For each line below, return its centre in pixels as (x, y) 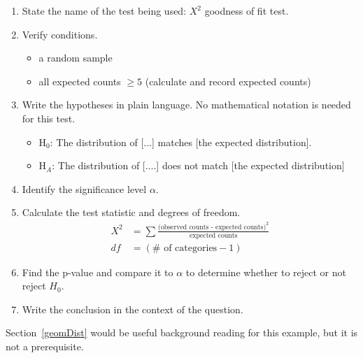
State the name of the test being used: (104, 10)
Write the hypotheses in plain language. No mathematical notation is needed (186, 105)
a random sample (76, 58)
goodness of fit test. (247, 10)
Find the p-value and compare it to (98, 272)
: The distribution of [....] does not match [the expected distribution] (198, 165)
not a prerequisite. (45, 346)
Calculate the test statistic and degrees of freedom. (131, 212)
